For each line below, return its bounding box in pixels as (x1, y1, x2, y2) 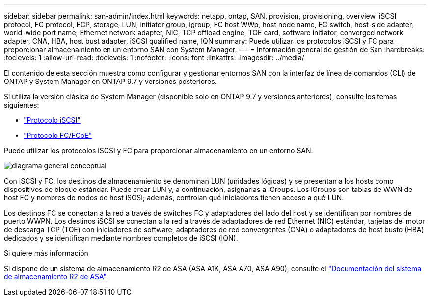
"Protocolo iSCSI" (24, 116, 81, 124)
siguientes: (4, 101, 39, 109)
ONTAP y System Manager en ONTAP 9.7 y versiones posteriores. (4, 77, 217, 85)
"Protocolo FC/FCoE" (24, 131, 92, 139)
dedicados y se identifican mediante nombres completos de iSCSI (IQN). (4, 234, 238, 242)
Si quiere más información (4, 249, 88, 257)
